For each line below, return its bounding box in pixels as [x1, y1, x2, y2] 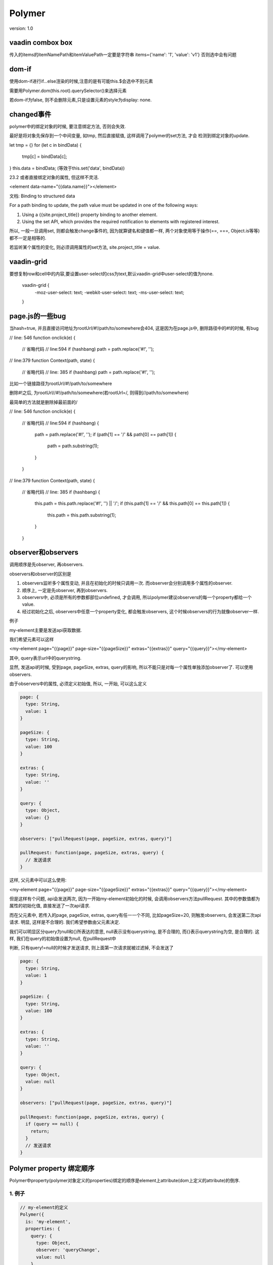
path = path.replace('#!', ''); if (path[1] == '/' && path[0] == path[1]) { [34, 432, 177, 438]
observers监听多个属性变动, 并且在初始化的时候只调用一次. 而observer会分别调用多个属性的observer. [22, 580, 233, 586]
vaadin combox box [9, 38, 73, 47]
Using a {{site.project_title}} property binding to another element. [22, 212, 158, 218]
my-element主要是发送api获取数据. [9, 627, 82, 633]
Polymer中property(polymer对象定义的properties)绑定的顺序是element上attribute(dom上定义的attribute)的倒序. [9, 1177, 240, 1184]
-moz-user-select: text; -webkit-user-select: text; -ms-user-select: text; [34, 289, 185, 296]
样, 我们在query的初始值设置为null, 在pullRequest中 [9, 935, 116, 941]
